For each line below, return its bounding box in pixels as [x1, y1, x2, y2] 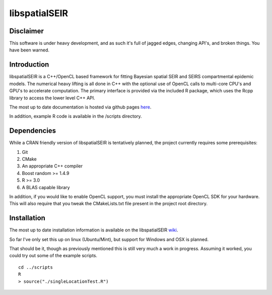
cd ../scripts [18, 264, 53, 270]
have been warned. [9, 47, 50, 53]
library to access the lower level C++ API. [9, 95, 95, 101]
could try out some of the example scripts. [9, 253, 98, 259]
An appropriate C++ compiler [22, 163, 83, 169]
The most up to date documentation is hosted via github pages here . [9, 104, 152, 110]
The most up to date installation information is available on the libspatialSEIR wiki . [9, 227, 178, 233]
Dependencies [9, 127, 56, 135]
